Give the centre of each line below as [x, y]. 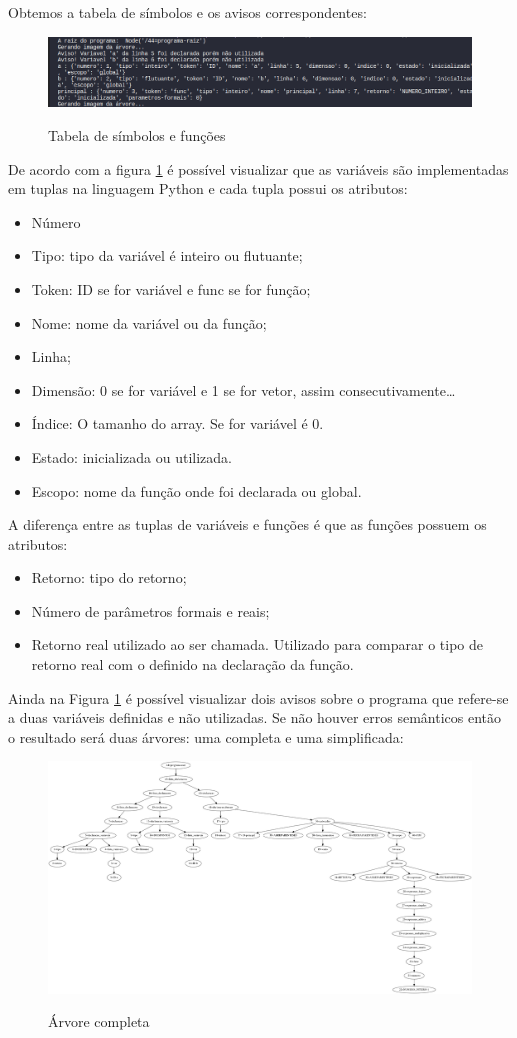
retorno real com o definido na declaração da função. [192, 664]
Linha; [51, 356]
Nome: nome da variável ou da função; [149, 322]
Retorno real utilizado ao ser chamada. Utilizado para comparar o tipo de [257, 644]
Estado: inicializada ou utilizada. [131, 456]
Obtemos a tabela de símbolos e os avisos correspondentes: [187, 12]
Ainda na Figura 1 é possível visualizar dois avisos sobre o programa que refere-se [258, 697]
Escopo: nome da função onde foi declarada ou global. [196, 490]
